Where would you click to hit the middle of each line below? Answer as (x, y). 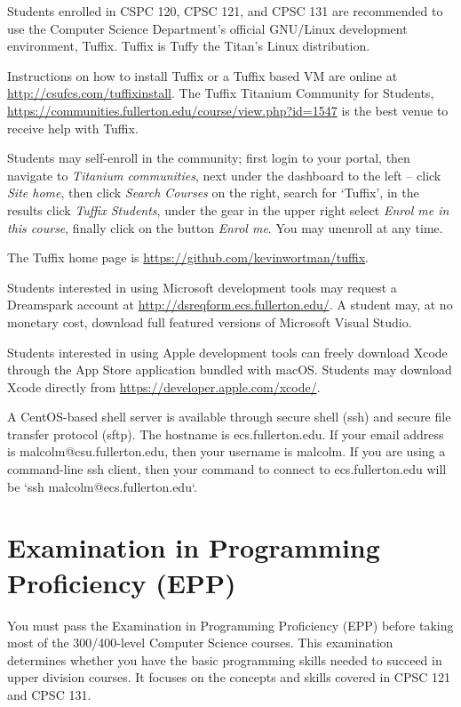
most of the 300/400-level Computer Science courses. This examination (200, 643)
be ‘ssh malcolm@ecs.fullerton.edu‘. (102, 486)
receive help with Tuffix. (73, 128)
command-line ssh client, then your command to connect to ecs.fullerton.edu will (227, 469)
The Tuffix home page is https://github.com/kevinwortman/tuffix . (188, 257)
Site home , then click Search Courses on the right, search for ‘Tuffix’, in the (213, 193)
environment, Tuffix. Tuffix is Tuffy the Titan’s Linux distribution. (189, 46)
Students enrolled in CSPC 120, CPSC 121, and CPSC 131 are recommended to (225, 11)
